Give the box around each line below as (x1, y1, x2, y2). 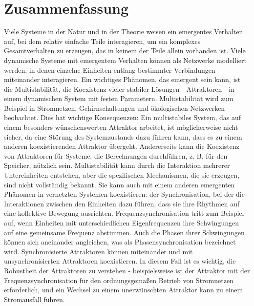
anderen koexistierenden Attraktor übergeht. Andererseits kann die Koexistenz (4, 141, 240, 151)
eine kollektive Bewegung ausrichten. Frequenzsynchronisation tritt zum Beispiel (4, 208, 244, 218)
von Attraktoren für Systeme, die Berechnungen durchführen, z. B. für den (4, 150, 228, 161)
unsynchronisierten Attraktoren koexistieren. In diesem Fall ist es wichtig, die (4, 256, 236, 266)
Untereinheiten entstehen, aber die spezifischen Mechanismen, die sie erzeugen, (4, 170, 239, 180)
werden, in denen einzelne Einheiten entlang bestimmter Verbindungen (4, 64, 215, 75)
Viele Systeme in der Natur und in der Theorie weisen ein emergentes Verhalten (4, 26, 243, 37)
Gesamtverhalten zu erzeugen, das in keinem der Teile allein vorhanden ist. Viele (4, 45, 246, 56)
